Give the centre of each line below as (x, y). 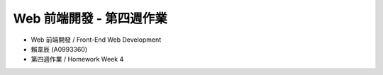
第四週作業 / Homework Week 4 (77, 59)
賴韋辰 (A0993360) (59, 49)
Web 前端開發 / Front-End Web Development (96, 40)
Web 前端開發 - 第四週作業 (90, 18)
